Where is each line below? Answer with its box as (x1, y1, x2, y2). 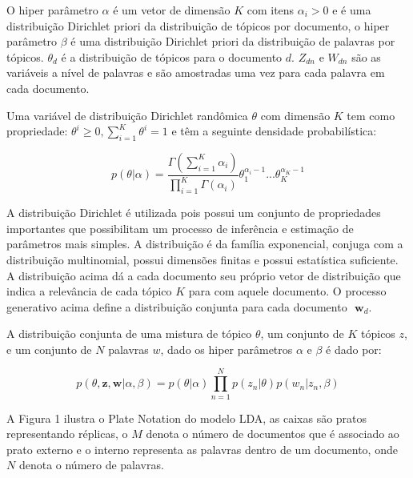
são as (351, 48, 381, 65)
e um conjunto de (6, 340, 92, 357)
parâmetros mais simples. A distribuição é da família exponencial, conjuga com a (6, 235, 403, 252)
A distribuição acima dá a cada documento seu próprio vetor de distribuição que (6, 267, 401, 283)
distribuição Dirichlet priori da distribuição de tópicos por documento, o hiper (6, 17, 390, 34)
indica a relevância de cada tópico (6, 283, 172, 299)
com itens (247, 2, 295, 18)
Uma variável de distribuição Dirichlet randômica (6, 106, 248, 123)
